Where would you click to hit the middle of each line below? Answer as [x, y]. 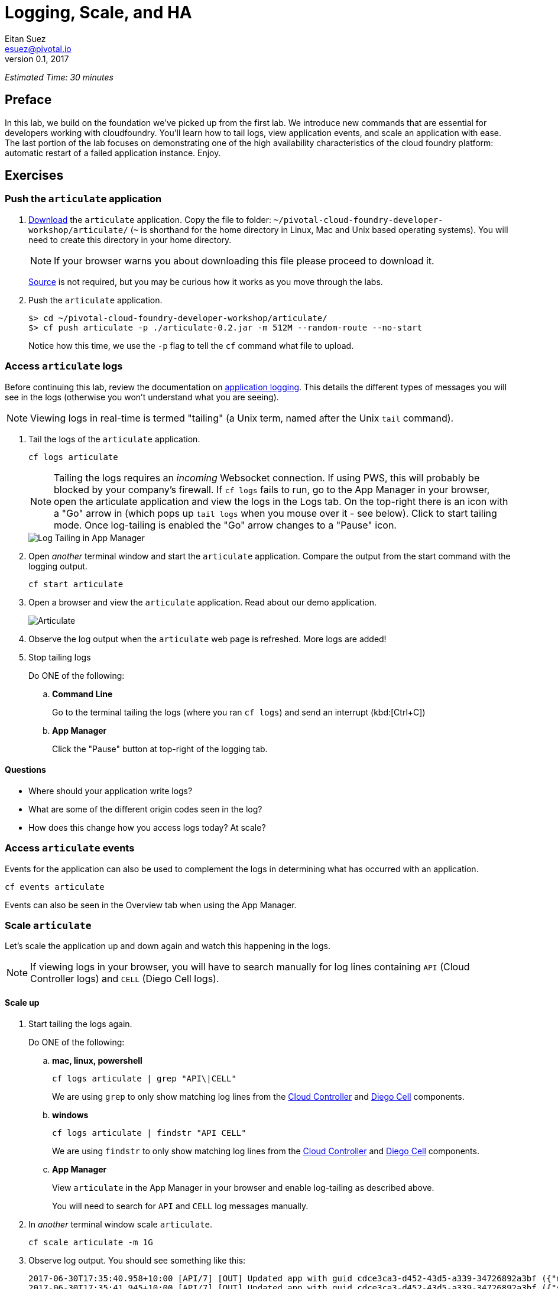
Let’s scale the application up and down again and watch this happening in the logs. [168, 946]
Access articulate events [70, 848]
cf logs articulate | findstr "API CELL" [149, 1133]
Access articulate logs [64, 366]
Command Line [82, 694]
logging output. [58, 566]
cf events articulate [55, 887]
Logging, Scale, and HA [98, 12]
